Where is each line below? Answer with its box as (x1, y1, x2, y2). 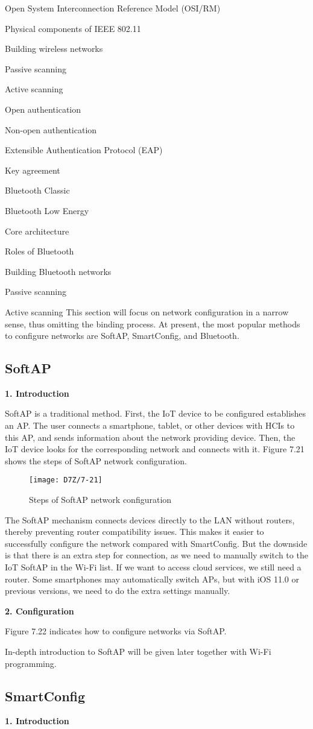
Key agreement (5, 163, 60, 176)
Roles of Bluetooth (5, 245, 74, 257)
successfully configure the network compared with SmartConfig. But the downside (5, 537, 308, 549)
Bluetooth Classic (5, 184, 70, 197)
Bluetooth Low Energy (5, 204, 89, 216)
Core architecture (5, 224, 69, 237)
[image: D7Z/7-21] (29, 476, 103, 485)
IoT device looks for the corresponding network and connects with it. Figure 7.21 (5, 443, 305, 455)
